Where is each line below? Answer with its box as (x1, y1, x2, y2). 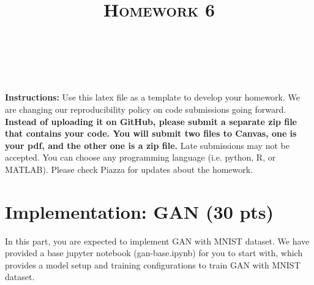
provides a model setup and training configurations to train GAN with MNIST (5, 258, 301, 271)
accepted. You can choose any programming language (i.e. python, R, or (5, 151, 276, 164)
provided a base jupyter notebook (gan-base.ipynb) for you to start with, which (5, 246, 303, 259)
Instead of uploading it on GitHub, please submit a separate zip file (5, 115, 297, 127)
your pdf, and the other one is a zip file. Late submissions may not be (5, 139, 290, 151)
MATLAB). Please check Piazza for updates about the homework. (5, 162, 253, 175)
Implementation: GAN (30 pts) (5, 199, 274, 224)
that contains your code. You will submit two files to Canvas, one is (5, 127, 297, 140)
